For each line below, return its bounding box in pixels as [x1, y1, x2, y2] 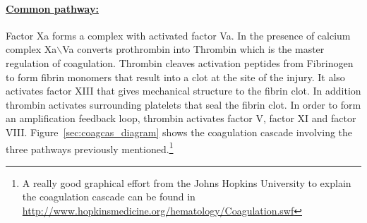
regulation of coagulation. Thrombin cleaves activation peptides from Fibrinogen [6, 55, 354, 70]
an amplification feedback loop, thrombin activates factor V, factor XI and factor [6, 111, 356, 126]
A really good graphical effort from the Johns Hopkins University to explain [22, 175, 351, 190]
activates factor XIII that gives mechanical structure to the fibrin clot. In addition [6, 83, 361, 98]
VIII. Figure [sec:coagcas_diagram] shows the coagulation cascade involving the [6, 124, 353, 139]
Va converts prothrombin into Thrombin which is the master [62, 42, 325, 56]
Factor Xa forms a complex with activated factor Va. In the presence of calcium [6, 28, 351, 42]
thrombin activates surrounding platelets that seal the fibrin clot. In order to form [6, 97, 361, 111]
